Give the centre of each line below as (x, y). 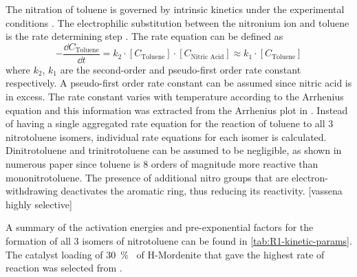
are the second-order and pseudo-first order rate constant (181, 69)
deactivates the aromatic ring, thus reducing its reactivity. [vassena (202, 191)
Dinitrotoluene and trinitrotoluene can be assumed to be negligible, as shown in (174, 150)
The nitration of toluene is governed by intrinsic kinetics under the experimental (175, 9)
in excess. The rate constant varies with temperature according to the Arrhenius (175, 97)
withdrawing (32, 191)
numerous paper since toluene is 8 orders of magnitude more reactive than (162, 164)
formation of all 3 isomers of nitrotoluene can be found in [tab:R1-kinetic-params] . (179, 240)
